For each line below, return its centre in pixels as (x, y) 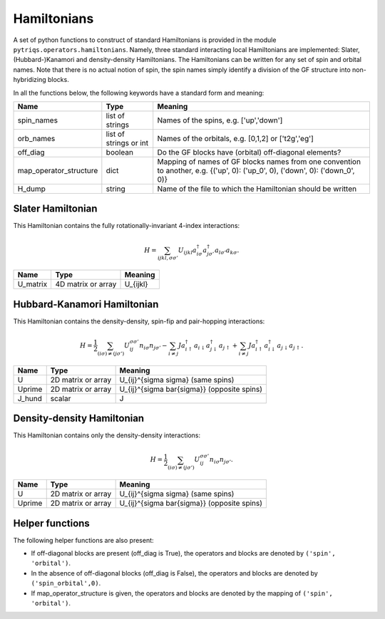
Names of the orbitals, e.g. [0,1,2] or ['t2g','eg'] (235, 138)
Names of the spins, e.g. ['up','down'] (220, 120)
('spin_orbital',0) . (66, 583)
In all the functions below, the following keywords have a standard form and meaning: (139, 93)
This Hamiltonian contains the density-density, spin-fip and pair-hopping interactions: (139, 321)
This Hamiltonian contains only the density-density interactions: (107, 435)
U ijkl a (188, 251)
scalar (61, 398)
